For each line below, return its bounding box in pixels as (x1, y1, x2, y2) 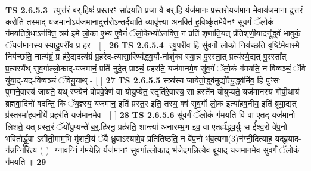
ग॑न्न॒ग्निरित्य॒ (5, 144, 38, 156)
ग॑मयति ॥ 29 (5, 155, 46, 167)
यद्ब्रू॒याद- (275, 132, 301, 144)
